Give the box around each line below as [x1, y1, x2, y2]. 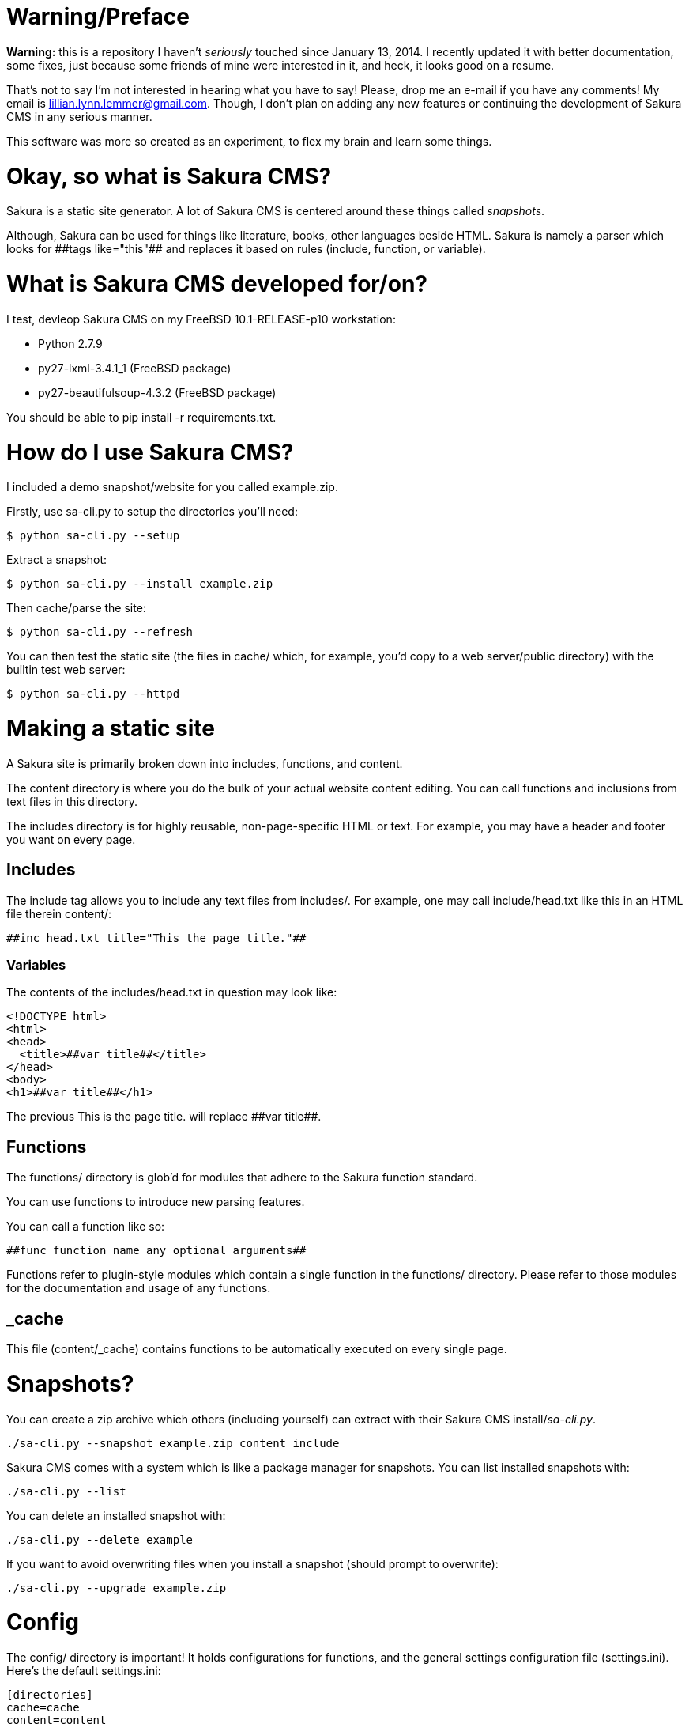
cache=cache [6, 1701, 80, 1715]
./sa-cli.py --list [6, 1484, 126, 1498]
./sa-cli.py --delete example [6, 1533, 194, 1546]
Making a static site [6, 715, 216, 742]
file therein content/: [6, 906, 112, 921]
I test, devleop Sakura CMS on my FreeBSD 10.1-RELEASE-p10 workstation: [6, 312, 396, 326]
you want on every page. [6, 832, 136, 846]
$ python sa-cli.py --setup [6, 529, 180, 543]
